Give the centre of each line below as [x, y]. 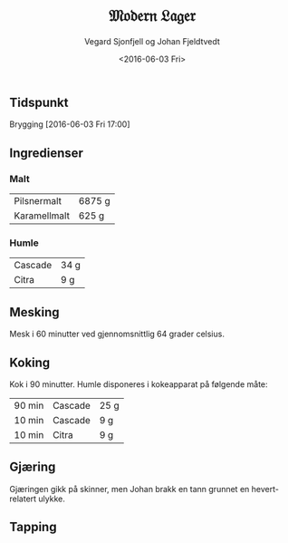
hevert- [265, 489]
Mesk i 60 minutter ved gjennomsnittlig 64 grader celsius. [117, 334]
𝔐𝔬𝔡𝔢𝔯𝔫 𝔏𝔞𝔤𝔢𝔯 [152, 16]
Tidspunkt [39, 102]
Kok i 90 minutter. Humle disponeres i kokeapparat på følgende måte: [139, 384]
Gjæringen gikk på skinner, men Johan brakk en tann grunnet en [130, 489]
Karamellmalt [42, 216]
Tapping [33, 527]
